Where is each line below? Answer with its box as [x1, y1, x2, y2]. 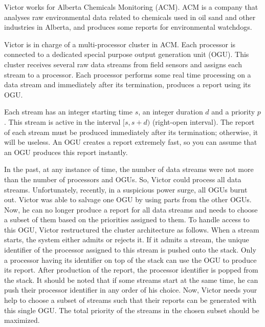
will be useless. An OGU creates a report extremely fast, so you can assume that [4, 137, 257, 147]
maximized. [4, 315, 40, 325]
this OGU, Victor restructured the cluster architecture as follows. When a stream [4, 224, 259, 235]
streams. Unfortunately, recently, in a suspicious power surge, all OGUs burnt [4, 184, 248, 195]
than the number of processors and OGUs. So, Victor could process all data [4, 174, 241, 184]
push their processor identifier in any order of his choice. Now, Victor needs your [4, 284, 257, 295]
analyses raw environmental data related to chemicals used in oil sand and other [4, 11, 256, 22]
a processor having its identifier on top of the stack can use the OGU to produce [4, 254, 257, 265]
